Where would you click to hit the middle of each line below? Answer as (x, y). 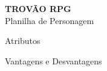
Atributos (23, 41)
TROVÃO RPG (38, 8)
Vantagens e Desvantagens (53, 60)
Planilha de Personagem (50, 20)
